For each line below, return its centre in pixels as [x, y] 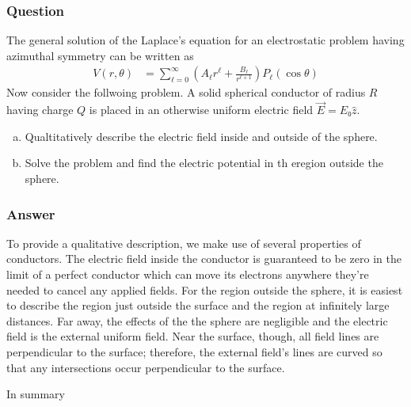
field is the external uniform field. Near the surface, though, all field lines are [193, 336]
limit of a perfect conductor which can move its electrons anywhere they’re [188, 274]
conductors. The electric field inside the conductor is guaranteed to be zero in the [204, 259]
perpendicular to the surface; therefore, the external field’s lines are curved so [194, 352]
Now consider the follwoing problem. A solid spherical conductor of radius [186, 92]
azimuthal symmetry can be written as [100, 55]
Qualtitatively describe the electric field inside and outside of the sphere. [201, 136]
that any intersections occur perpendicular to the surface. [146, 367]
